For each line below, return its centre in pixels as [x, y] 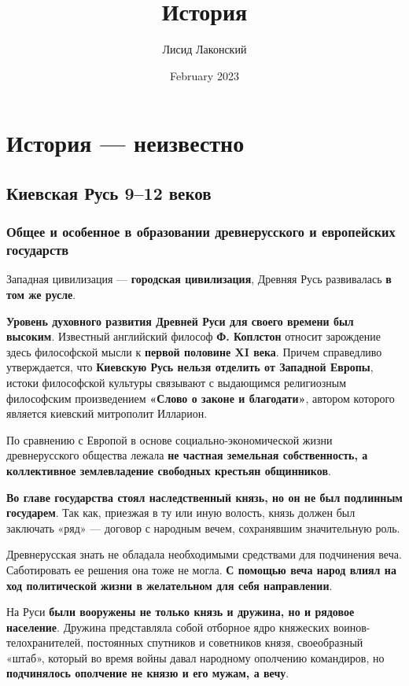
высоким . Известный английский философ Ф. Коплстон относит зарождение [193, 336]
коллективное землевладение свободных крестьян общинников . [169, 470]
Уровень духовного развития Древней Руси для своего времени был [180, 321]
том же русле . [41, 295]
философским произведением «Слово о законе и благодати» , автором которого [201, 398]
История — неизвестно [125, 143]
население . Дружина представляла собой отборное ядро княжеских [168, 627]
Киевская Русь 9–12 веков [109, 192]
